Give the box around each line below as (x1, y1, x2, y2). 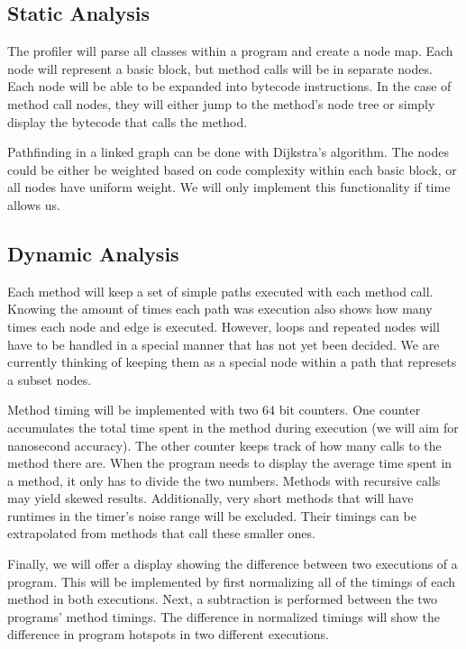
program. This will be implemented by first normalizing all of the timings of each (7, 571, 455, 590)
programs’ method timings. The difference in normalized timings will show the (7, 607, 440, 626)
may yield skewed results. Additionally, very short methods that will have (7, 489, 414, 507)
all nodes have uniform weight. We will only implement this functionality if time (7, 178, 451, 197)
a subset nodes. (7, 370, 92, 388)
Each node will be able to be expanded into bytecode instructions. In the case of (7, 77, 452, 96)
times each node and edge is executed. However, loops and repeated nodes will (7, 316, 440, 335)
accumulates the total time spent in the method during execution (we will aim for (7, 417, 459, 436)
